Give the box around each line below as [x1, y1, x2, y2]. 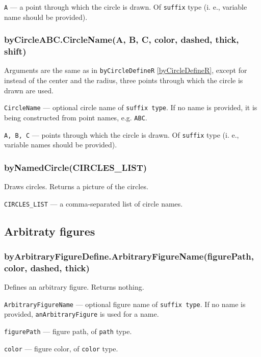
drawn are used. [4, 85, 54, 95]
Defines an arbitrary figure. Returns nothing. [4, 282, 144, 292]
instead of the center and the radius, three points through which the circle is [4, 75, 243, 86]
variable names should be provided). [4, 139, 117, 150]
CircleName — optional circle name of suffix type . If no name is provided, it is [4, 102, 257, 113]
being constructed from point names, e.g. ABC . [4, 112, 147, 122]
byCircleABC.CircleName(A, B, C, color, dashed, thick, [4, 33, 239, 46]
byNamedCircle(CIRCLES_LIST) [4, 161, 147, 173]
